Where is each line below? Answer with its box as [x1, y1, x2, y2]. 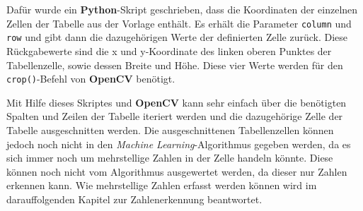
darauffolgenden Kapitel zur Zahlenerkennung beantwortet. [6, 191, 263, 206]
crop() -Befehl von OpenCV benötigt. [6, 71, 175, 86]
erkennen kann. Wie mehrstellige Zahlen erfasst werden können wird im [6, 178, 317, 193]
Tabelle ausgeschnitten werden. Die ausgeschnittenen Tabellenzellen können [6, 122, 334, 137]
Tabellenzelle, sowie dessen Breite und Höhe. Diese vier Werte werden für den [6, 57, 343, 72]
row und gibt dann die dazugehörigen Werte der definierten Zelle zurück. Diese [6, 30, 348, 44]
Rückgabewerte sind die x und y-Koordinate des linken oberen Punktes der [6, 43, 332, 58]
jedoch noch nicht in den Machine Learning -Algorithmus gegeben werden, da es [6, 136, 351, 151]
